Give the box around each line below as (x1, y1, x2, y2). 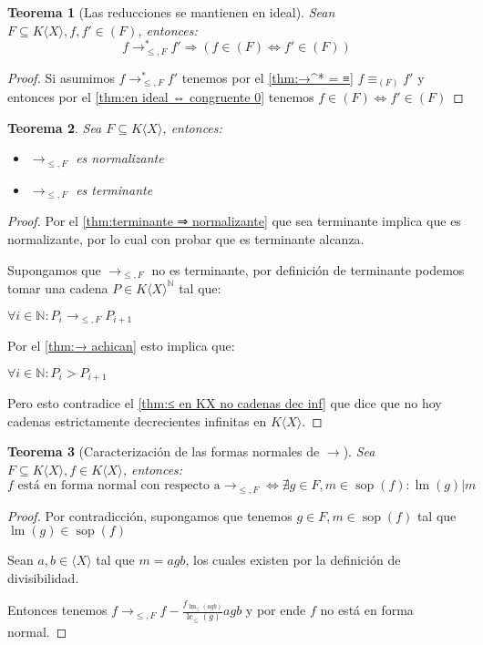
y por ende (245, 600, 306, 619)
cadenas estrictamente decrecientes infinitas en (7, 411, 267, 430)
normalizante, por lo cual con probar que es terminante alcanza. (7, 229, 365, 248)
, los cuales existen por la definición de (185, 550, 401, 569)
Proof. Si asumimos (7, 67, 115, 87)
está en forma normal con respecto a (17, 479, 221, 493)
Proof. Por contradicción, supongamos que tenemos (7, 506, 293, 525)
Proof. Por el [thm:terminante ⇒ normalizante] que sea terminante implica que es (7, 211, 461, 230)
